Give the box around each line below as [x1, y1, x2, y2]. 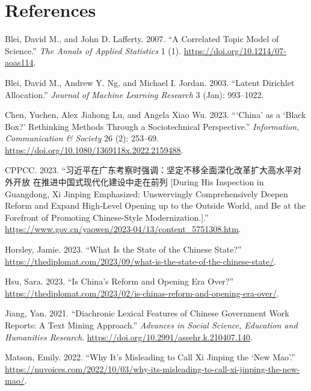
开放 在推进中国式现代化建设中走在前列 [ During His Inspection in [13, 176, 264, 188]
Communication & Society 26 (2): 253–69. [5, 132, 159, 144]
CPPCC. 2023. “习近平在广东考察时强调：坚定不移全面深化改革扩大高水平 [5, 164, 294, 176]
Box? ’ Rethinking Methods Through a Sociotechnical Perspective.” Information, [5, 120, 300, 132]
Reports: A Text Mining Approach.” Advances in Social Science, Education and [5, 319, 298, 331]
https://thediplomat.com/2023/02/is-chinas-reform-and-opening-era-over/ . [5, 286, 279, 299]
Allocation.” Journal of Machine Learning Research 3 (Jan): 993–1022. [5, 88, 264, 100]
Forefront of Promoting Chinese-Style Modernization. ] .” [5, 211, 209, 223]
